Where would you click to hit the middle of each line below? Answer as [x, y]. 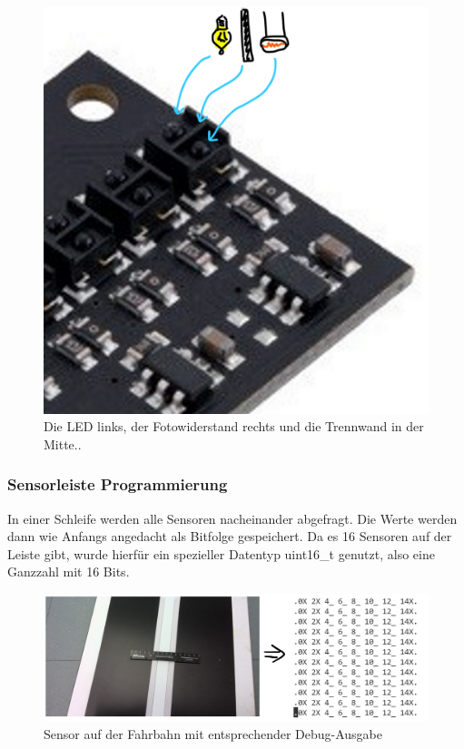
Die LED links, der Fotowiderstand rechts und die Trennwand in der [234, 426]
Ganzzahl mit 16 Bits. [69, 572]
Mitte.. [63, 443]
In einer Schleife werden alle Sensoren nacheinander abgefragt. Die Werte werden [232, 518]
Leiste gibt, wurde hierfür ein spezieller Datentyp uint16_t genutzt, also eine [221, 553]
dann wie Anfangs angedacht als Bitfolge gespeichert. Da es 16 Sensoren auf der [230, 536]
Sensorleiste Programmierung [118, 484]
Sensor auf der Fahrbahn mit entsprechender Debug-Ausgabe [213, 733]
